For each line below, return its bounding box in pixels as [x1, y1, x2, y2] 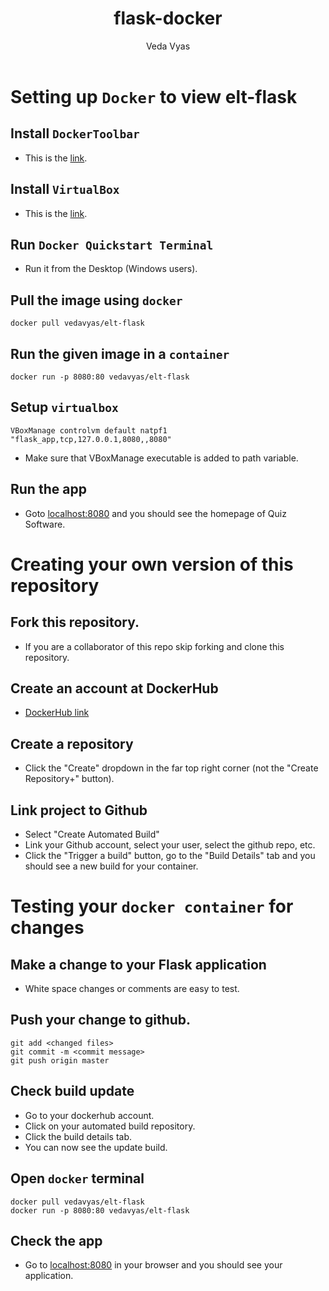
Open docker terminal [10, 1170, 145, 1187]
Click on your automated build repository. [24, 1120, 196, 1132]
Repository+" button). [24, 773, 115, 785]
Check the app [10, 1232, 103, 1249]
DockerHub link [24, 707, 90, 719]
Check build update [10, 1083, 135, 1100]
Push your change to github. [10, 1012, 192, 1029]
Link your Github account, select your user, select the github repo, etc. [24, 839, 316, 851]
